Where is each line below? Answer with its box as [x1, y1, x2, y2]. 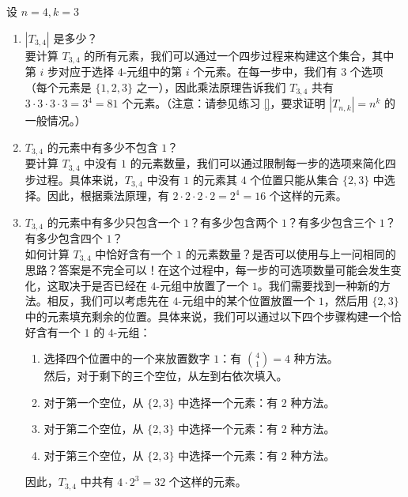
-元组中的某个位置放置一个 [178, 292, 315, 309]
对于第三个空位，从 [43, 446, 144, 463]
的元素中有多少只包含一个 [47, 213, 180, 230]
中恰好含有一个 [95, 245, 173, 262]
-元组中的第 [123, 63, 183, 80]
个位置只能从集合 [250, 171, 339, 187]
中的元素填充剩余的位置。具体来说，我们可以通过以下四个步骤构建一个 [25, 307, 391, 324]
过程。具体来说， [36, 171, 125, 187]
